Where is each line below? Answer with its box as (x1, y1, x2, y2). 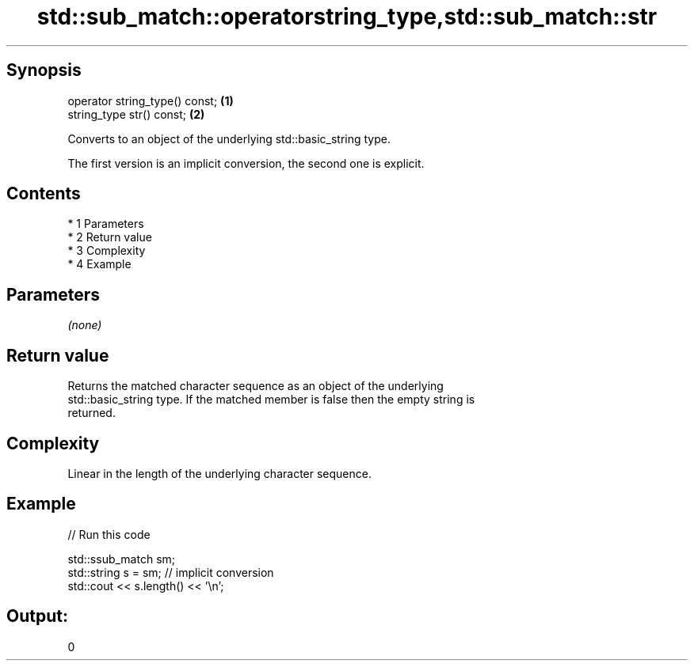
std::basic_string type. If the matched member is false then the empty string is (67, 392, 475, 407)
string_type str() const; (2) (67, 107, 205, 121)
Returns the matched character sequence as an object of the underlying (67, 379, 444, 393)
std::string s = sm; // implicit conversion (67, 565, 274, 579)
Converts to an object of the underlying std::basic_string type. (67, 131, 391, 146)
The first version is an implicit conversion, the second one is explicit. (67, 156, 425, 170)
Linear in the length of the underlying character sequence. (67, 466, 372, 480)
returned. (67, 406, 116, 420)
